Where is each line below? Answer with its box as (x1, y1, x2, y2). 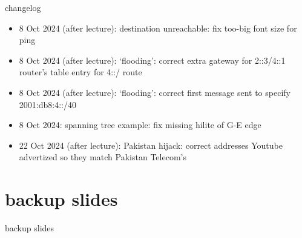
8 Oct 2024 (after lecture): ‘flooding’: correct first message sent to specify (19, 86, 291, 98)
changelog (5, 1, 41, 13)
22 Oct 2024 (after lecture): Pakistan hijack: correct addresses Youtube (19, 138, 283, 151)
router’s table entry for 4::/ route (19, 66, 142, 78)
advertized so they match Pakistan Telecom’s (19, 151, 186, 163)
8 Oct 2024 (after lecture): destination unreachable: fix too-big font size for (19, 21, 297, 34)
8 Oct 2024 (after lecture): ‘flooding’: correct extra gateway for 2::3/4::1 (19, 53, 286, 66)
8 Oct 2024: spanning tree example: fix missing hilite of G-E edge (19, 118, 261, 131)
